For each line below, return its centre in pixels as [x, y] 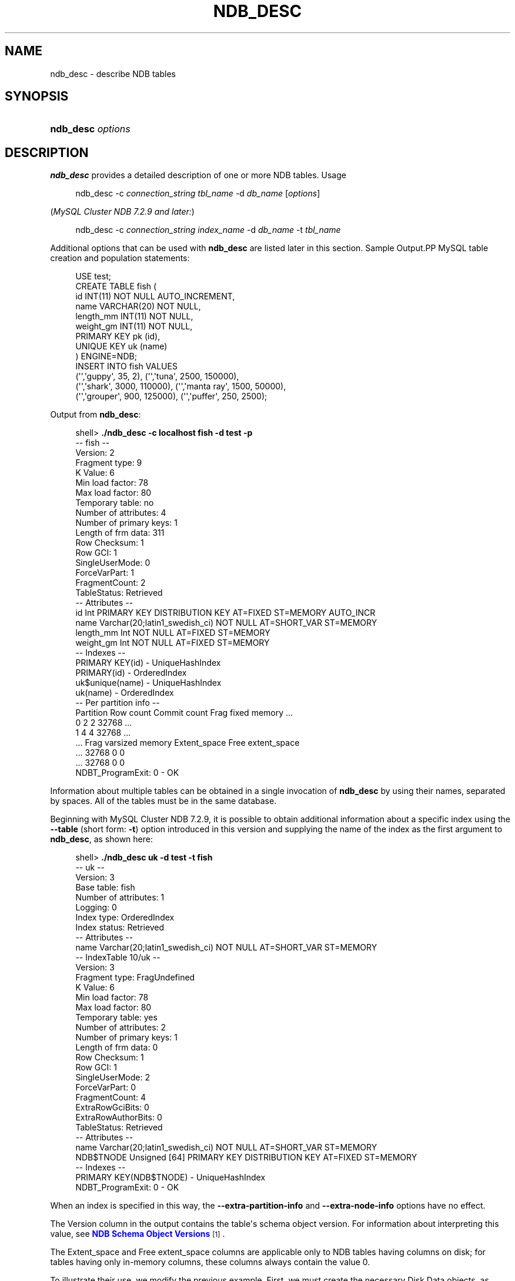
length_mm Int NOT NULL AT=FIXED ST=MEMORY [173, 633]
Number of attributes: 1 [120, 898]
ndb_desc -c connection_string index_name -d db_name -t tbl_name [208, 230]
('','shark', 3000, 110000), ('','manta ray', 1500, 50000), [181, 386]
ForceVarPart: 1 [105, 573]
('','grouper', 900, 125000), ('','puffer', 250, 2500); [171, 396]
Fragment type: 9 [109, 463]
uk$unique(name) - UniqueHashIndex [148, 683]
